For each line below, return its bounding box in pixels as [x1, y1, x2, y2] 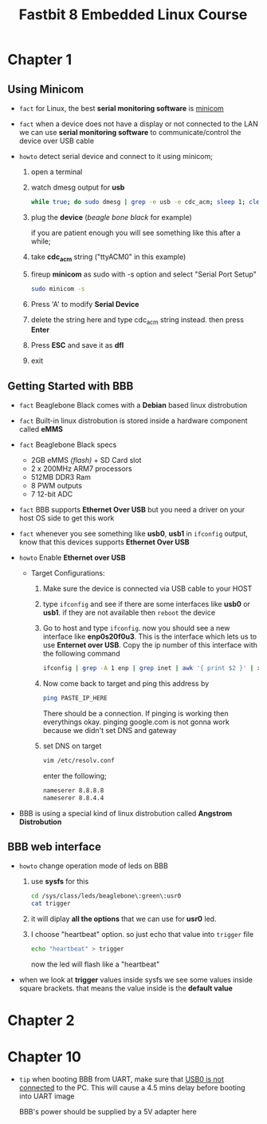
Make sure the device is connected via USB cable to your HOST [42, 584, 253, 593]
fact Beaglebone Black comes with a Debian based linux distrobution [18, 401, 248, 410]
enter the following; [42, 771, 107, 780]
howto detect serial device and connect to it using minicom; [18, 152, 213, 161]
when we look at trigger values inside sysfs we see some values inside [18, 975, 253, 984]
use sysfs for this [30, 877, 89, 887]
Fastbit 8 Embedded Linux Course [18, 6, 248, 24]
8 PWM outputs [30, 481, 83, 491]
